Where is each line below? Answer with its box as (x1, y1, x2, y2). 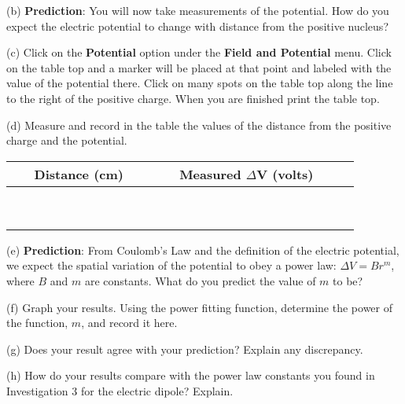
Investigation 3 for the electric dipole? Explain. (6, 382, 234, 398)
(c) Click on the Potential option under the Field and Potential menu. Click (6, 44, 392, 61)
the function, (6, 314, 68, 331)
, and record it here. (81, 314, 178, 331)
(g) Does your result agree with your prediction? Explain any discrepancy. (6, 340, 363, 357)
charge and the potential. (6, 132, 127, 149)
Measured (179, 164, 241, 183)
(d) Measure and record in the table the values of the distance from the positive (6, 116, 392, 133)
